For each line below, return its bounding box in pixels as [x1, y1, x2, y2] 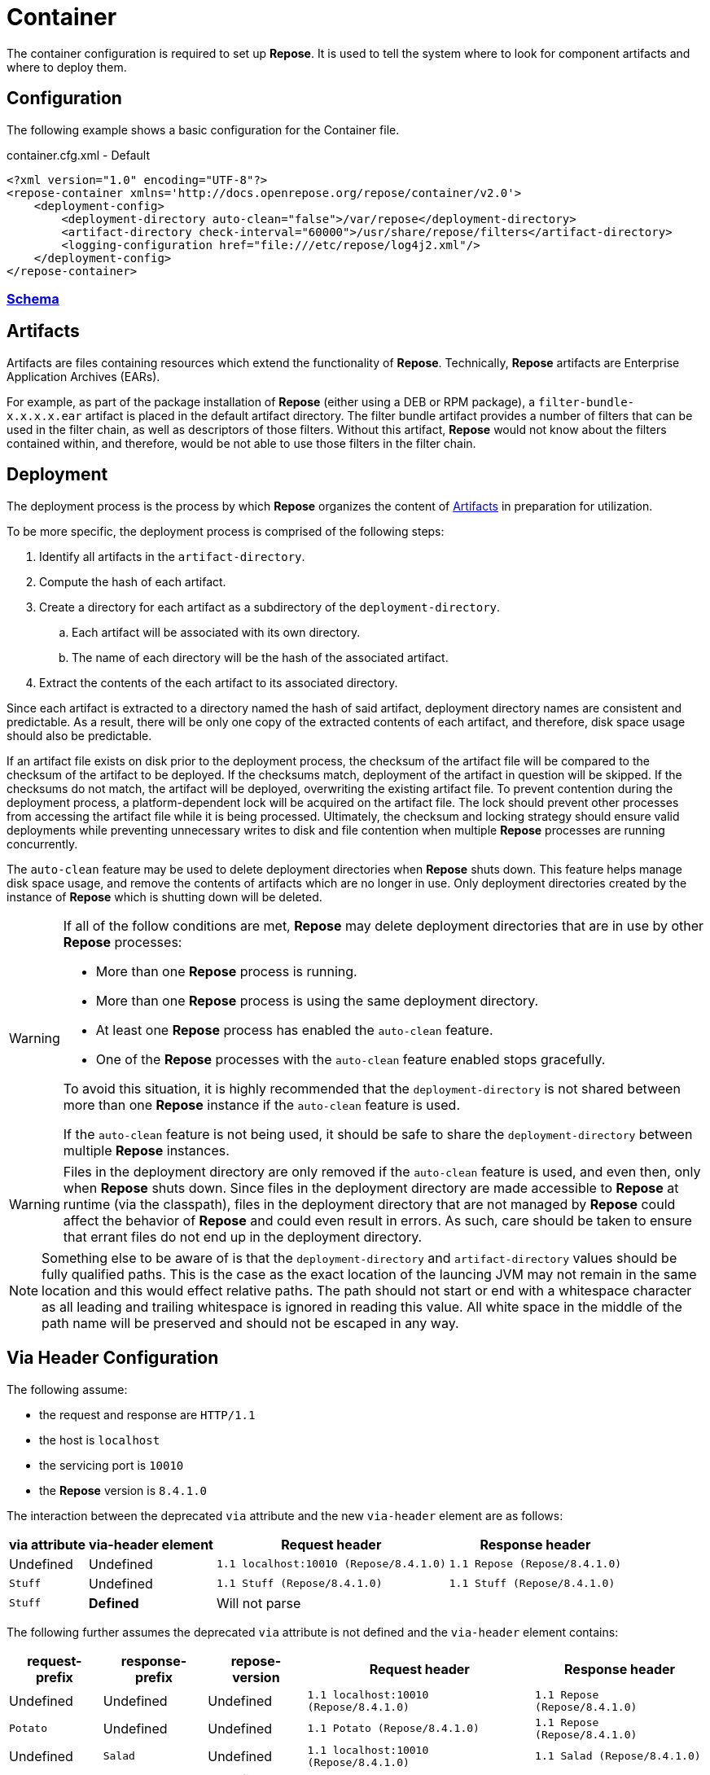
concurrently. [7, 836, 78, 851]
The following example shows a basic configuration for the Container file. [7, 122, 400, 137]
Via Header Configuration [7, 1348, 219, 1369]
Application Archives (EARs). [7, 369, 160, 383]
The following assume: [7, 1382, 128, 1396]
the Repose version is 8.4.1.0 [39, 1483, 208, 1497]
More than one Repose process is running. [95, 962, 357, 980]
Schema [7, 290, 59, 307]
